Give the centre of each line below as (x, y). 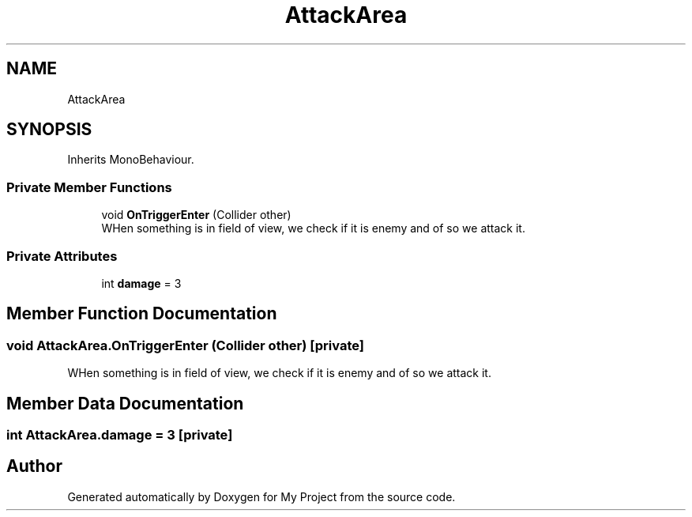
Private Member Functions (89, 187)
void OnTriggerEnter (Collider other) (196, 215)
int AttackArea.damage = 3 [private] (120, 435)
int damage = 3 (141, 283)
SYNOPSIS (49, 130)
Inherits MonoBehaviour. (131, 160)
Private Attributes (62, 256)
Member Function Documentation (142, 314)
